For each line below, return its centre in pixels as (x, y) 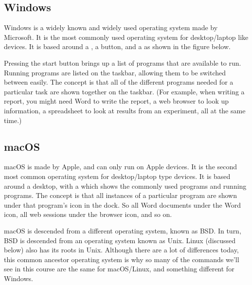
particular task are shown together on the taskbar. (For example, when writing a (124, 91)
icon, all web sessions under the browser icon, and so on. (88, 214)
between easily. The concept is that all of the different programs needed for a (119, 82)
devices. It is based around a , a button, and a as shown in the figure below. (117, 46)
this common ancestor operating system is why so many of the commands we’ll (122, 259)
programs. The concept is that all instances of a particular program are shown (120, 195)
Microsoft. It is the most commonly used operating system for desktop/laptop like (126, 37)
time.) (13, 120)
